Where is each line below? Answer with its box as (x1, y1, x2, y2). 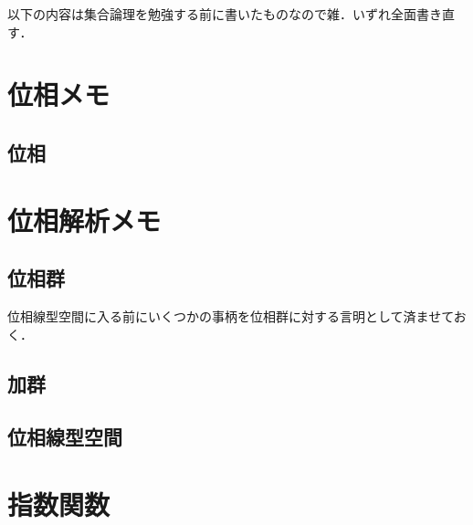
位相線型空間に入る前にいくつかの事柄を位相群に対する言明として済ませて (7, 306, 454, 325)
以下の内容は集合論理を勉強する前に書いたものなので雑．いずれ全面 (7, 5, 416, 23)
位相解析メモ (7, 201, 162, 238)
